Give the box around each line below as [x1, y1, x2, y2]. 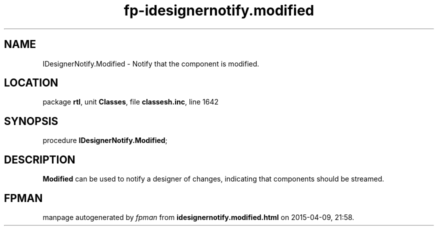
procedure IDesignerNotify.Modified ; [42, 136, 167, 145]
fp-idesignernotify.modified [123, 2, 314, 19]
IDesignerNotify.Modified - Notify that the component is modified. [42, 59, 259, 68]
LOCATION [4, 76, 58, 89]
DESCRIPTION [4, 153, 75, 166]
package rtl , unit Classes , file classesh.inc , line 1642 [42, 97, 219, 106]
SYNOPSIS [4, 114, 58, 127]
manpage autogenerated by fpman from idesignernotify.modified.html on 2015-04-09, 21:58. [42, 212, 354, 221]
